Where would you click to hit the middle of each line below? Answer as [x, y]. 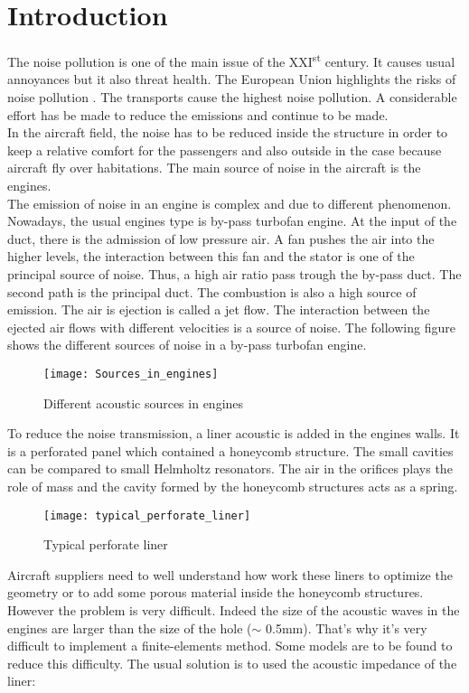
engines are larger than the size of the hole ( [130, 627]
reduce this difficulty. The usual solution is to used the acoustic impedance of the [232, 663]
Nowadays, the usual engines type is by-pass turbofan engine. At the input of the [232, 221]
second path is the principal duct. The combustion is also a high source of [212, 291]
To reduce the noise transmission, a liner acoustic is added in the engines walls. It [234, 433]
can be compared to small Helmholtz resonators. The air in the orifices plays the [230, 468]
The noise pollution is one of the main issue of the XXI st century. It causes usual [231, 60]
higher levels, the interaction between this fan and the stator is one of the [211, 256]
